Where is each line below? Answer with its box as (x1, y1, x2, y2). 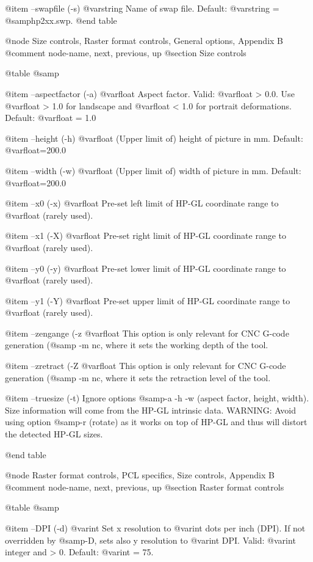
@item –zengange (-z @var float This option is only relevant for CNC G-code (5, 326, 289, 339)
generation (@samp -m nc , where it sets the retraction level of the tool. (5, 371, 271, 384)
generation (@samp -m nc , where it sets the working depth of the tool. (5, 338, 268, 351)
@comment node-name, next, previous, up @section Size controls (5, 46, 246, 59)
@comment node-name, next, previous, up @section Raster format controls (5, 480, 284, 493)
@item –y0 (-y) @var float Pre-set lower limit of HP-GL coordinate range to (5, 261, 286, 274)
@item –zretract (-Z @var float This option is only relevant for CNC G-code (5, 359, 286, 372)
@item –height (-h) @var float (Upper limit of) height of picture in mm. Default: (5, 131, 303, 144)
